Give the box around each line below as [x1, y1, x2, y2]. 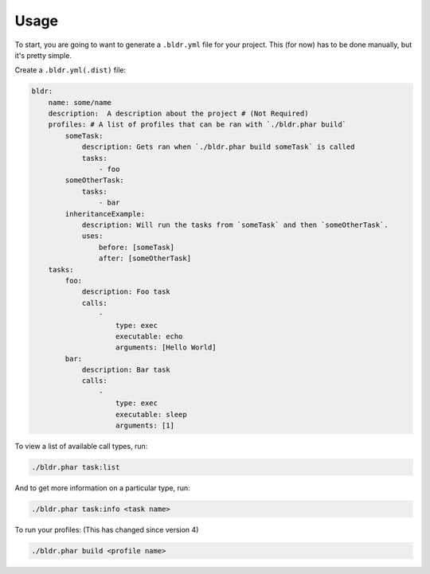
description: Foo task [81, 287, 170, 296]
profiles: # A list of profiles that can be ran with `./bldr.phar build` [48, 120, 346, 129]
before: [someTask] [98, 243, 175, 252]
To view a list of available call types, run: [14, 442, 148, 451]
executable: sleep [115, 410, 187, 419]
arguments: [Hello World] [115, 343, 217, 352]
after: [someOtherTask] [98, 254, 191, 263]
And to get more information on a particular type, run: [14, 482, 190, 493]
